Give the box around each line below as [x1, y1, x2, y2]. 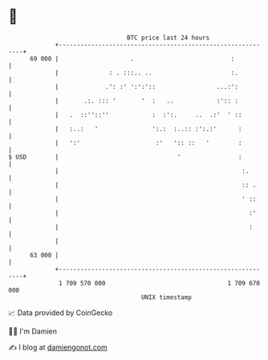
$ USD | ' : [8, 152, 242, 161]
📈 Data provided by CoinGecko [8, 308, 113, 318]
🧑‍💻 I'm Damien [8, 326, 58, 336]
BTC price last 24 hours [127, 34, 210, 42]
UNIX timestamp [140, 293, 193, 301]
